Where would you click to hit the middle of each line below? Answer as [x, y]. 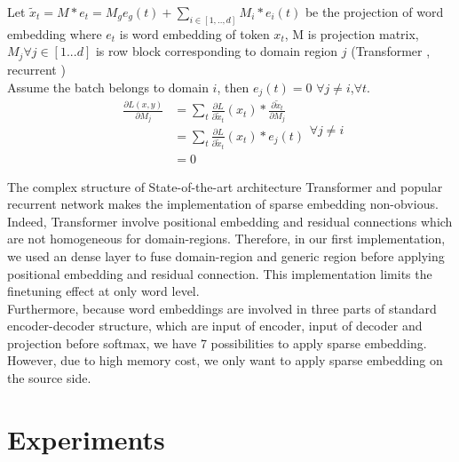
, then [233, 87]
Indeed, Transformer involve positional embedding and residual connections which [230, 221]
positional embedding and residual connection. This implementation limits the [220, 273]
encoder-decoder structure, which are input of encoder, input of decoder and [215, 326]
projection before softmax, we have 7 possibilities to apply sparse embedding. [217, 343]
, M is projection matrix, [352, 33]
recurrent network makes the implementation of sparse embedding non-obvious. [223, 204]
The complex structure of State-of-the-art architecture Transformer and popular [225, 186]
